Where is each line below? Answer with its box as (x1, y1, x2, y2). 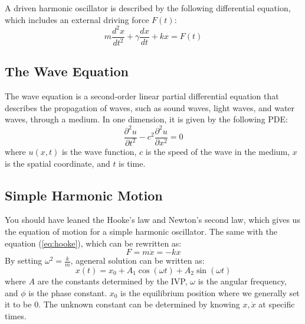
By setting (5, 254, 42, 267)
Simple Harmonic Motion (5, 186, 163, 204)
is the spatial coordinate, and (5, 157, 110, 169)
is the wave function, (61, 145, 137, 157)
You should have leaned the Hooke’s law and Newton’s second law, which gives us (5, 213, 300, 226)
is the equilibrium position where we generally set (120, 286, 300, 299)
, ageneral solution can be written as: (70, 254, 205, 267)
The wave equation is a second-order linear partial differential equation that (5, 90, 279, 102)
